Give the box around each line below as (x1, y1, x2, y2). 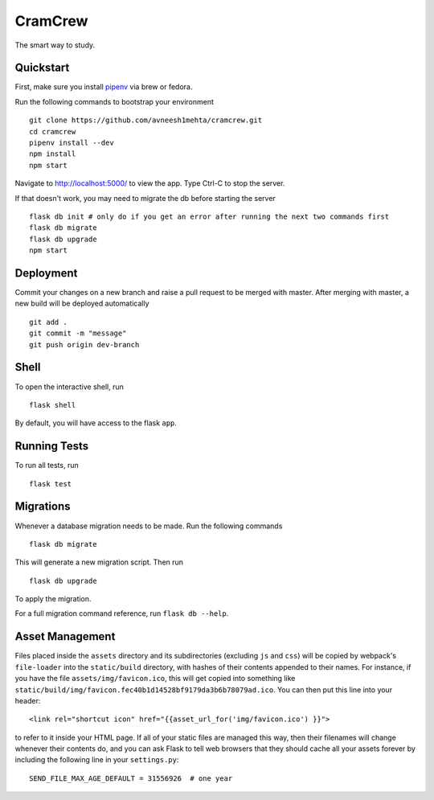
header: (14, 695, 41, 705)
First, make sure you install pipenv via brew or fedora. (14, 82, 193, 92)
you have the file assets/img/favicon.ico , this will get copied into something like (14, 674, 296, 683)
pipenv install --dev (29, 138, 114, 148)
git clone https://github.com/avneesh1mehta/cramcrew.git (29, 116, 263, 125)
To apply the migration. (14, 594, 92, 604)
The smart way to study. (14, 40, 96, 50)
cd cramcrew (29, 127, 76, 136)
